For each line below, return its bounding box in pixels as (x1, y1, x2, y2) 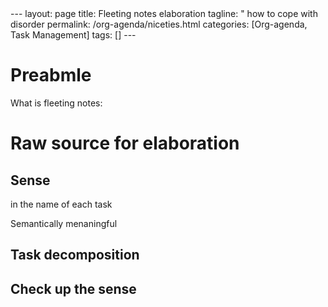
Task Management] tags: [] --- (10, 29, 137, 41)
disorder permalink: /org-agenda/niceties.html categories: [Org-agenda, (10, 18, 308, 30)
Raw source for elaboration (10, 132, 240, 155)
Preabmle (10, 64, 92, 87)
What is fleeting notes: (10, 97, 103, 109)
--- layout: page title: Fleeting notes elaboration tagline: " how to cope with (10, 8, 318, 19)
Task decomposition (10, 247, 140, 264)
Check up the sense (10, 280, 137, 297)
